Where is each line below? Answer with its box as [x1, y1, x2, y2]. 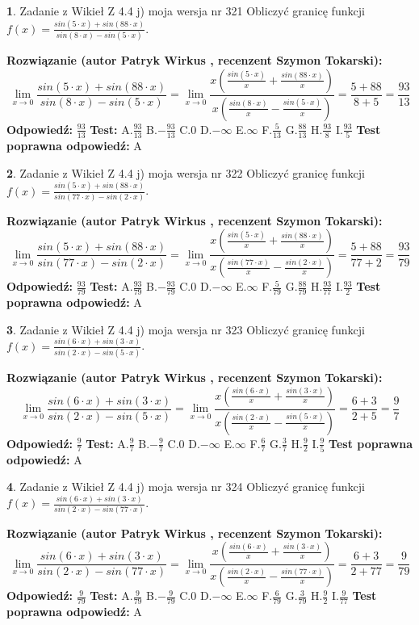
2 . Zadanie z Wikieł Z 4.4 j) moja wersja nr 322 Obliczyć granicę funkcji [6, 164, 365, 181]
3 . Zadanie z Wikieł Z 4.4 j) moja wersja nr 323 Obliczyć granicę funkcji [6, 321, 365, 338]
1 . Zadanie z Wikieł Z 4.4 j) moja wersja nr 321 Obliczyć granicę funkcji [6, 2, 365, 19]
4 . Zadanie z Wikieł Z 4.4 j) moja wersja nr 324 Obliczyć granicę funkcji [6, 478, 365, 495]
